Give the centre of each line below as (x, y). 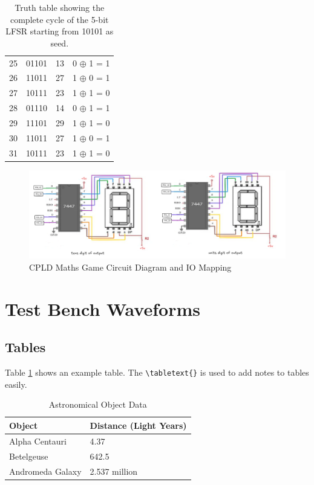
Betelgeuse (29, 456)
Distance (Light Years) (138, 425)
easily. (16, 384)
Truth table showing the (60, 7)
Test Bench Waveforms (103, 308)
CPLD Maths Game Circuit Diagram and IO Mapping (130, 267)
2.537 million (114, 471)
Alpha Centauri (38, 441)
